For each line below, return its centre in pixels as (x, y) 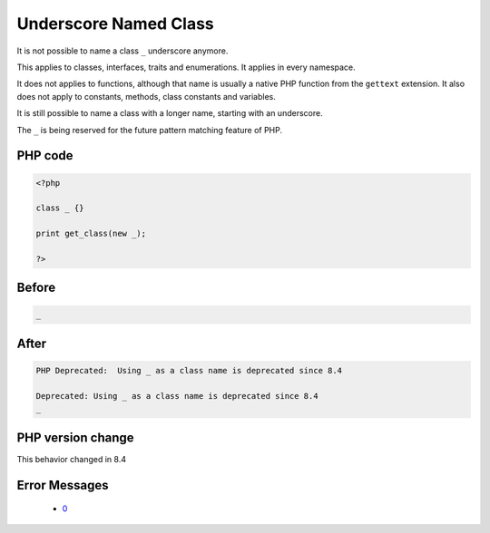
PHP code (45, 155)
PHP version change (76, 437)
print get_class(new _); (91, 234)
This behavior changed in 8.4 (72, 459)
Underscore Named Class (116, 24)
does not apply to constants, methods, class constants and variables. (147, 96)
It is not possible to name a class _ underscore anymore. (122, 51)
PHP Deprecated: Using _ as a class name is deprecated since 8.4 (189, 371)
